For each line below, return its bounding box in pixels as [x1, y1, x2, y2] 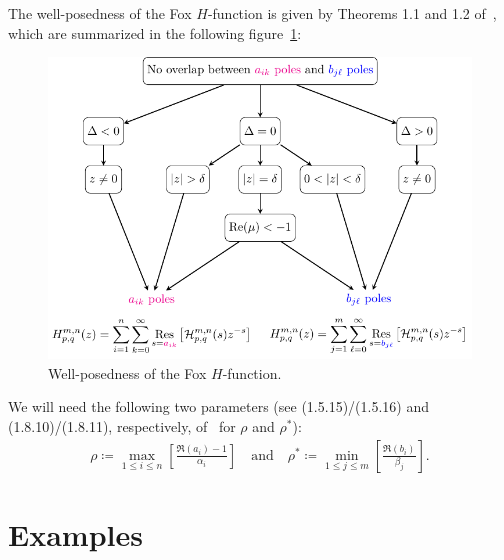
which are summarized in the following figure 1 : [8, 22, 302, 43]
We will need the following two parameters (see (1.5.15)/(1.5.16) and [8, 396, 429, 417]
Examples [8, 513, 143, 554]
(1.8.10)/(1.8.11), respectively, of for [8, 415, 236, 436]
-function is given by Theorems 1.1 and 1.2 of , [207, 3, 497, 23]
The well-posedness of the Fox [8, 3, 192, 23]
